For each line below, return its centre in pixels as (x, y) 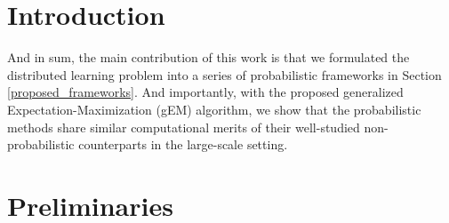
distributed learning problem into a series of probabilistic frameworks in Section (224, 74)
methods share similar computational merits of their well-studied (184, 127)
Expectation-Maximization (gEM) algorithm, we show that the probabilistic (214, 109)
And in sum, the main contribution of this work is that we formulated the (208, 57)
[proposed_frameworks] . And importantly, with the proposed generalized (205, 92)
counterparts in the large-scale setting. (183, 144)
